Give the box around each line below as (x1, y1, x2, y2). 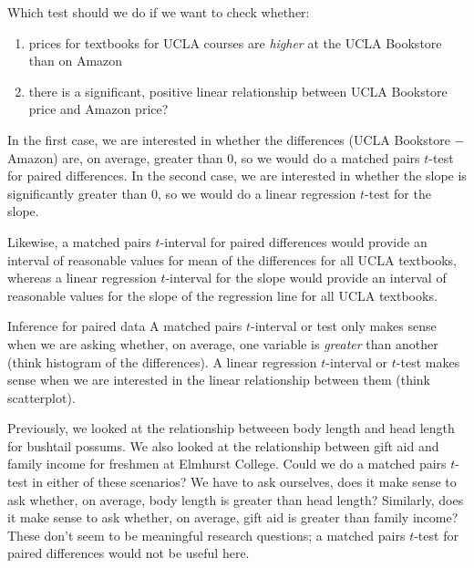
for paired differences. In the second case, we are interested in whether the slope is (7, 166, 467, 185)
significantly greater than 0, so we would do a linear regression (7, 183, 356, 202)
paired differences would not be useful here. (7, 543, 250, 563)
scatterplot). (7, 387, 76, 407)
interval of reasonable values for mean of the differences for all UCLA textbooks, (7, 250, 458, 269)
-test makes (396, 352, 460, 371)
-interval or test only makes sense (251, 316, 437, 336)
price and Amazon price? (28, 99, 169, 119)
